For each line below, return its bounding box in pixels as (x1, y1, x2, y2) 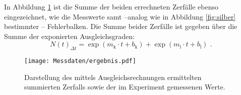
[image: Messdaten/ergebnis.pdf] (24, 57, 136, 65)
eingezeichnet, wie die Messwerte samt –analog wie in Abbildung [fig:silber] (4, 11, 236, 21)
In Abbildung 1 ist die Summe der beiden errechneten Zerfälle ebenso (4, 1, 218, 11)
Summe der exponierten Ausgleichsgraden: (4, 30, 135, 41)
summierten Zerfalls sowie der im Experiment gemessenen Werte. (24, 81, 225, 92)
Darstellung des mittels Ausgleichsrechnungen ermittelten (24, 71, 202, 82)
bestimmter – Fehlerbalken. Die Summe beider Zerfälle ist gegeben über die (4, 21, 237, 31)
